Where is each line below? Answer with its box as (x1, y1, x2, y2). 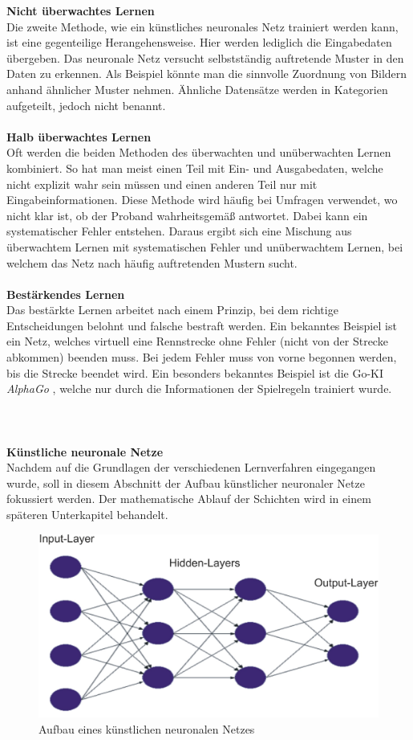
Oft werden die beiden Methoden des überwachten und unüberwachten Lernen (6, 144, 391, 161)
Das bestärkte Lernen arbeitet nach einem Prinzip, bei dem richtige (6, 301, 338, 318)
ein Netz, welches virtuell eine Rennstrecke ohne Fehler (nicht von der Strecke (6, 333, 388, 350)
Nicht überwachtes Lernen (6, 2, 155, 18)
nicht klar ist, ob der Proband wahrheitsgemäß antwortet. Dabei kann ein (6, 206, 368, 223)
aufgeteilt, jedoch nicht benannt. (6, 96, 166, 113)
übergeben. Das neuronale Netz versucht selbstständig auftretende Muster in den (6, 49, 404, 66)
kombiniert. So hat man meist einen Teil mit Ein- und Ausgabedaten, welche (6, 159, 383, 176)
